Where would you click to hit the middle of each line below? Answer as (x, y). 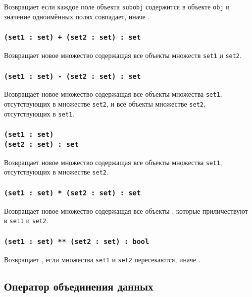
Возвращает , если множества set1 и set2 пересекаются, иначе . (102, 259)
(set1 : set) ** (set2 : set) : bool (77, 241)
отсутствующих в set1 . (39, 113)
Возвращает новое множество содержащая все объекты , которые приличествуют (126, 210)
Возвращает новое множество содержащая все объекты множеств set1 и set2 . (123, 55)
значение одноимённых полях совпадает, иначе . (77, 16)
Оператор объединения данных (79, 286)
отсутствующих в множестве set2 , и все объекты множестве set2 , (105, 104)
